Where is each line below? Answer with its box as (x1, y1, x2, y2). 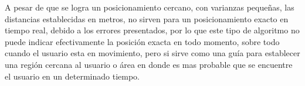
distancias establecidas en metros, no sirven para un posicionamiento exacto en (5, 12, 289, 25)
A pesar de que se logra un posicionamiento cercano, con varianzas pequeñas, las (5, 1, 294, 13)
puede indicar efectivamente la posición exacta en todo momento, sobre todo (5, 35, 280, 47)
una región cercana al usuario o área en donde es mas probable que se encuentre (5, 58, 293, 70)
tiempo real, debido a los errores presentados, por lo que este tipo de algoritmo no (5, 24, 300, 36)
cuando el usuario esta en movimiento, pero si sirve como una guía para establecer (5, 47, 300, 59)
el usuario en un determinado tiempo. (5, 70, 140, 82)
